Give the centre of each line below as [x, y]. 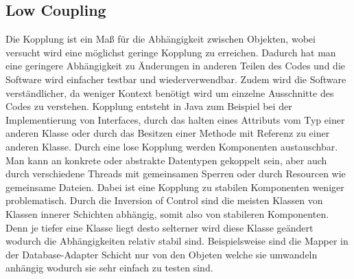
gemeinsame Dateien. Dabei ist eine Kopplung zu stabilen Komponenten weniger [175, 187]
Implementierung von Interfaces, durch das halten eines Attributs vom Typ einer [175, 119]
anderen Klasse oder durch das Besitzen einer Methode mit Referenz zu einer [168, 133]
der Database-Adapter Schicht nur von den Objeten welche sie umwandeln [162, 254]
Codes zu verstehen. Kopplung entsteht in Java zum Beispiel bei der [149, 106]
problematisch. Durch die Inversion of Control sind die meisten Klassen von [164, 200]
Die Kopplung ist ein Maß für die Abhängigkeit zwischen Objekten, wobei [161, 39]
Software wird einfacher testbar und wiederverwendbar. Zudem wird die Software [176, 79]
